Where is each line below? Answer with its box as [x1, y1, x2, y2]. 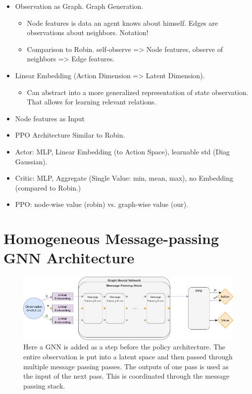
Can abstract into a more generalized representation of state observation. [27, 87, 249, 97]
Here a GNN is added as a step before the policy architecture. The [23, 342, 226, 352]
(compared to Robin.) [15, 182, 81, 193]
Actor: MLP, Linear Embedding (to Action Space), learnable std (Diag [15, 146, 230, 156]
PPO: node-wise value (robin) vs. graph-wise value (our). [15, 199, 188, 209]
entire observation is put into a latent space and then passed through [23, 351, 233, 361]
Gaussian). [15, 156, 48, 166]
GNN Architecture [3, 247, 135, 268]
